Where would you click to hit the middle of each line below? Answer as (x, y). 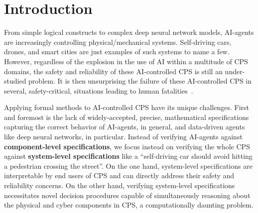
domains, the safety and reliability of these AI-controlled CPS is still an (113, 71)
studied (15, 81)
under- (235, 71)
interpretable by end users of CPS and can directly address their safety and (119, 175)
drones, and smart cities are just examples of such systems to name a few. (117, 52)
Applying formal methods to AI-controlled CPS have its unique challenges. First (127, 107)
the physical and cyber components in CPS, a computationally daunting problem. (129, 205)
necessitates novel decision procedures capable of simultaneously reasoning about (127, 195)
